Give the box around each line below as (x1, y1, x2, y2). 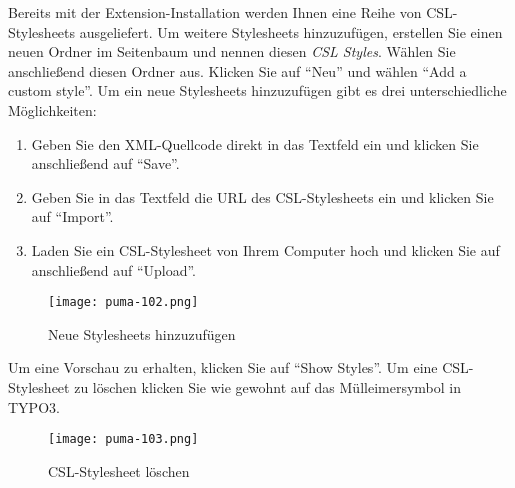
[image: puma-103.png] (48, 432, 199, 447)
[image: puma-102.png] (48, 295, 199, 310)
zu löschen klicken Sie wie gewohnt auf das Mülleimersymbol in (74, 376, 461, 397)
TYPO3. (8, 396, 60, 417)
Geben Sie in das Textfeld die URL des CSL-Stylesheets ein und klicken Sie (31, 186, 494, 207)
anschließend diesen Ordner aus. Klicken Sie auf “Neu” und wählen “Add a (8, 60, 467, 81)
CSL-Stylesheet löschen (48, 460, 190, 481)
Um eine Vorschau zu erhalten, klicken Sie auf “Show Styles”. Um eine (8, 357, 438, 378)
